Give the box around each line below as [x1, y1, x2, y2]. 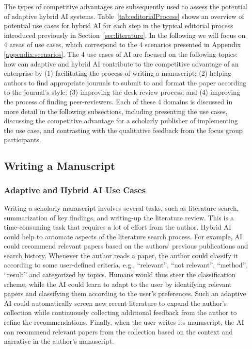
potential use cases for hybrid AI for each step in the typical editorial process [4, 20, 233, 31]
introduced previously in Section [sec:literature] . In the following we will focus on [4, 30, 246, 40]
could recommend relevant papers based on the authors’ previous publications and [4, 241, 248, 251]
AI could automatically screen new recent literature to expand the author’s [4, 298, 227, 308]
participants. [4, 134, 41, 145]
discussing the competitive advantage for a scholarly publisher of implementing [4, 116, 238, 126]
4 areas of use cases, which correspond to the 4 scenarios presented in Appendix [4, 39, 241, 50]
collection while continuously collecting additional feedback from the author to [4, 307, 237, 317]
